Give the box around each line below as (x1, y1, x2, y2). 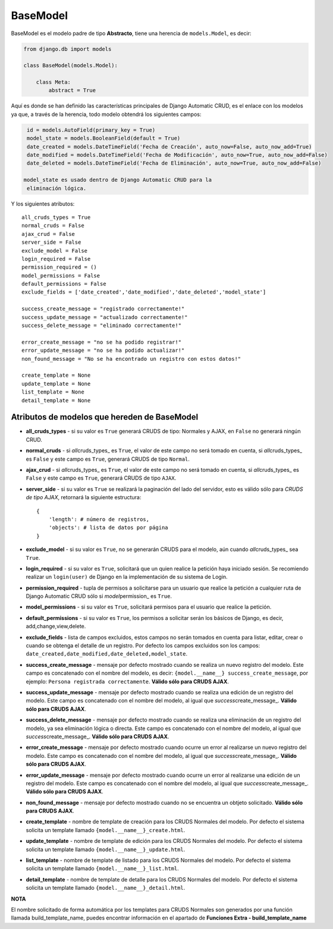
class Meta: (36, 79, 71, 86)
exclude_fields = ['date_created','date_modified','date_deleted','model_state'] (21, 289, 266, 295)
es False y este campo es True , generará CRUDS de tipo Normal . (26, 455, 190, 462)
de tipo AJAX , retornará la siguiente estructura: (26, 494, 142, 501)
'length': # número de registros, (48, 516, 150, 522)
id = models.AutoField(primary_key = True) (27, 127, 156, 133)
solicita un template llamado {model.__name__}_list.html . (26, 865, 179, 872)
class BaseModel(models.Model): (23, 62, 118, 69)
